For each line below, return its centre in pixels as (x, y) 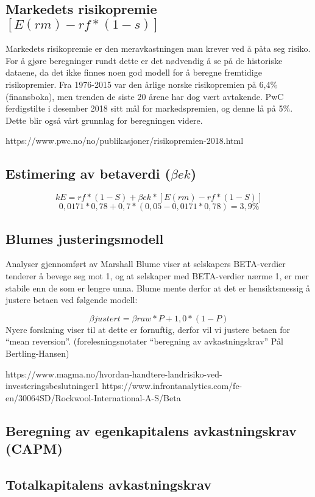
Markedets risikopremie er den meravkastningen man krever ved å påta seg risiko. (158, 48)
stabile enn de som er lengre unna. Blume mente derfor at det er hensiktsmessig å (158, 288)
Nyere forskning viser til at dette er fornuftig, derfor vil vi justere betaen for (148, 329)
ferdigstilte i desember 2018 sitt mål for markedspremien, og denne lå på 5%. (149, 108)
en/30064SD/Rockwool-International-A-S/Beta (93, 397)
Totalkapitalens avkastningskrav (109, 484)
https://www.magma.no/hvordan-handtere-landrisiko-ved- (114, 374)
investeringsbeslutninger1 (52, 386)
